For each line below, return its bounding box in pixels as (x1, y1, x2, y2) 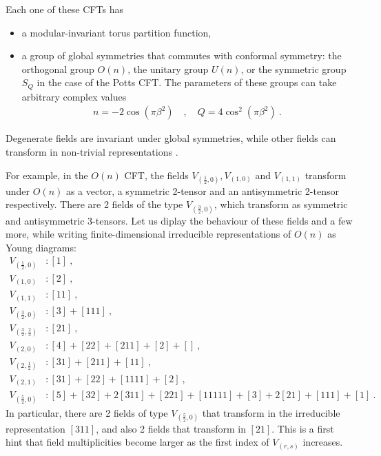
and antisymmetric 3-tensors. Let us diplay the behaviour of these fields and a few (6, 213, 353, 227)
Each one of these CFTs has (6, 2, 123, 16)
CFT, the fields (124, 167, 189, 182)
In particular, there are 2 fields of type (6, 405, 168, 419)
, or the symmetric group (240, 61, 347, 76)
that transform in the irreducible (202, 405, 340, 419)
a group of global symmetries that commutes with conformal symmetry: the (21, 48, 342, 63)
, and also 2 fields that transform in (96, 421, 246, 435)
